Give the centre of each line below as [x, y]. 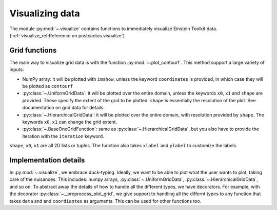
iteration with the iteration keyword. [63, 136]
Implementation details [47, 160]
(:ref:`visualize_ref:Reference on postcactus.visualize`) [67, 35]
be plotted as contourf [48, 86]
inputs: [17, 69]
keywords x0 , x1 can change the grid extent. [70, 122]
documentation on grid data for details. [64, 108]
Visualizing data [45, 13]
